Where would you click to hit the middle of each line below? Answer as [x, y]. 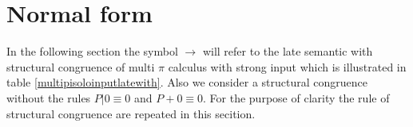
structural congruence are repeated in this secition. [131, 113]
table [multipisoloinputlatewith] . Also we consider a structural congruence [187, 82]
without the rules [49, 97]
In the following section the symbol [92, 51]
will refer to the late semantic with [288, 51]
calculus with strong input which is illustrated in [287, 66]
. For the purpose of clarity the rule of [296, 97]
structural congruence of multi [81, 66]
